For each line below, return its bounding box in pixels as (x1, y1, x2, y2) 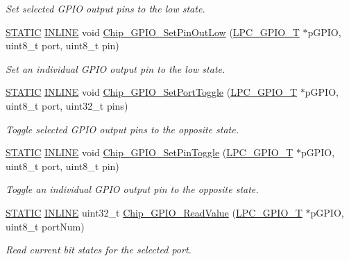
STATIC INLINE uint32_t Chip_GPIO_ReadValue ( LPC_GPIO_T (6, 205, 303, 219)
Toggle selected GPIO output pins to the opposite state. (6, 121, 239, 136)
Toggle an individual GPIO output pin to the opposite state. (6, 182, 259, 196)
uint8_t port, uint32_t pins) (6, 98, 128, 112)
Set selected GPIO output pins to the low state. (6, 1, 205, 15)
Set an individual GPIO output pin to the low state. (6, 61, 225, 76)
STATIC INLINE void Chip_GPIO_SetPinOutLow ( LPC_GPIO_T (6, 24, 300, 39)
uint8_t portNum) (6, 219, 85, 233)
